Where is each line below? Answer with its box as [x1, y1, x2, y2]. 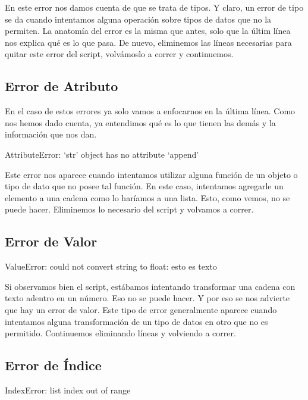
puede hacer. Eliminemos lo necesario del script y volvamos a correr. [5, 203, 254, 215]
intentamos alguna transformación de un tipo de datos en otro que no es [5, 315, 268, 327]
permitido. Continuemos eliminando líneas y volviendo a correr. [5, 327, 236, 339]
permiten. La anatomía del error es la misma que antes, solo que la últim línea [5, 24, 291, 37]
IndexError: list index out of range [5, 383, 131, 396]
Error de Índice [5, 356, 102, 374]
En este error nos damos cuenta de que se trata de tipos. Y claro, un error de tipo [5, 1, 304, 13]
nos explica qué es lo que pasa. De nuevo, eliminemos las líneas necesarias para [5, 36, 292, 48]
